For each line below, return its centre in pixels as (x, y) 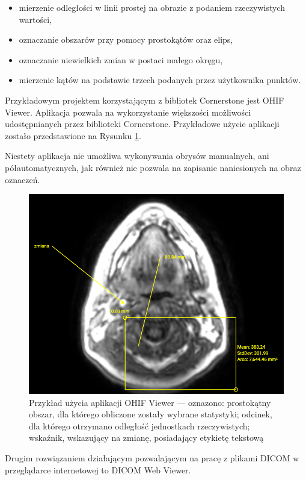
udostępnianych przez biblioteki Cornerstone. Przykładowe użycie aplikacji (142, 124)
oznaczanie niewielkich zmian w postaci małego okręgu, (121, 59)
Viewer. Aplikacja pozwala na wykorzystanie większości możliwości (128, 112)
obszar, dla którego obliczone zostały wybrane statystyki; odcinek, (151, 414)
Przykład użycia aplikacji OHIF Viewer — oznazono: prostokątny (150, 402)
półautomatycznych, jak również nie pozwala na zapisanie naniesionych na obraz (153, 167)
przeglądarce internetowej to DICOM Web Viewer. (98, 469)
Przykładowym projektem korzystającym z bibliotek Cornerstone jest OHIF (145, 100)
